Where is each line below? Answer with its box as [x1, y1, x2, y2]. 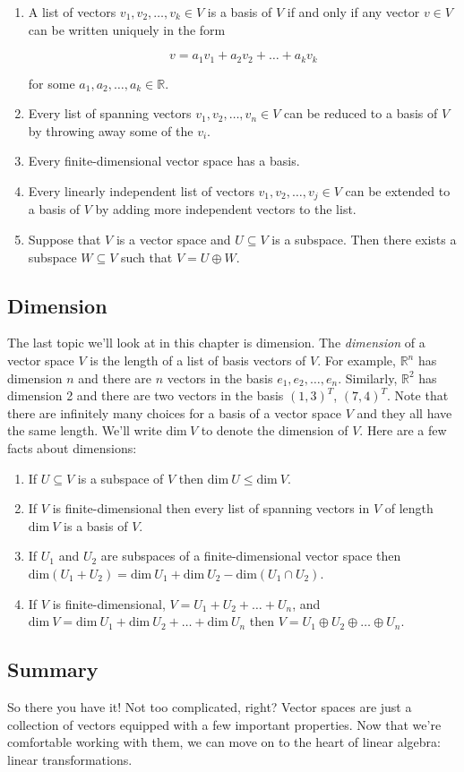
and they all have [357, 403, 452, 422]
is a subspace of [77, 468, 164, 487]
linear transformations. [7, 750, 133, 768]
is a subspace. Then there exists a [271, 230, 457, 249]
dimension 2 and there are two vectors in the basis [7, 386, 284, 405]
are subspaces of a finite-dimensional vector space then [100, 546, 401, 565]
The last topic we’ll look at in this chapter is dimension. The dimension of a [7, 333, 425, 352]
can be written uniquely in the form [28, 20, 226, 39]
